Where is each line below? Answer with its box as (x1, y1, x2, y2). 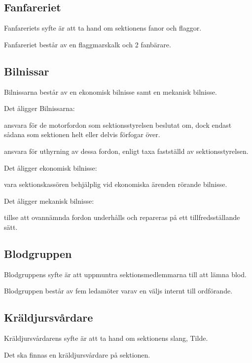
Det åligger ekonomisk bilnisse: (4, 162, 97, 173)
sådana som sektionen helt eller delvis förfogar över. (4, 129, 160, 140)
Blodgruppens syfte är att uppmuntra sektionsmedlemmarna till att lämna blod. (4, 269, 247, 279)
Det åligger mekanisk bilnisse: (4, 195, 94, 206)
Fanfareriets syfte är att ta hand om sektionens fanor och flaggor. (4, 23, 202, 33)
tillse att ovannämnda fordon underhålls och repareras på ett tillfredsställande (4, 212, 240, 222)
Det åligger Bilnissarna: (4, 103, 75, 113)
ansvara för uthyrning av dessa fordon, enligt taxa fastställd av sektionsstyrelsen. (4, 145, 249, 156)
